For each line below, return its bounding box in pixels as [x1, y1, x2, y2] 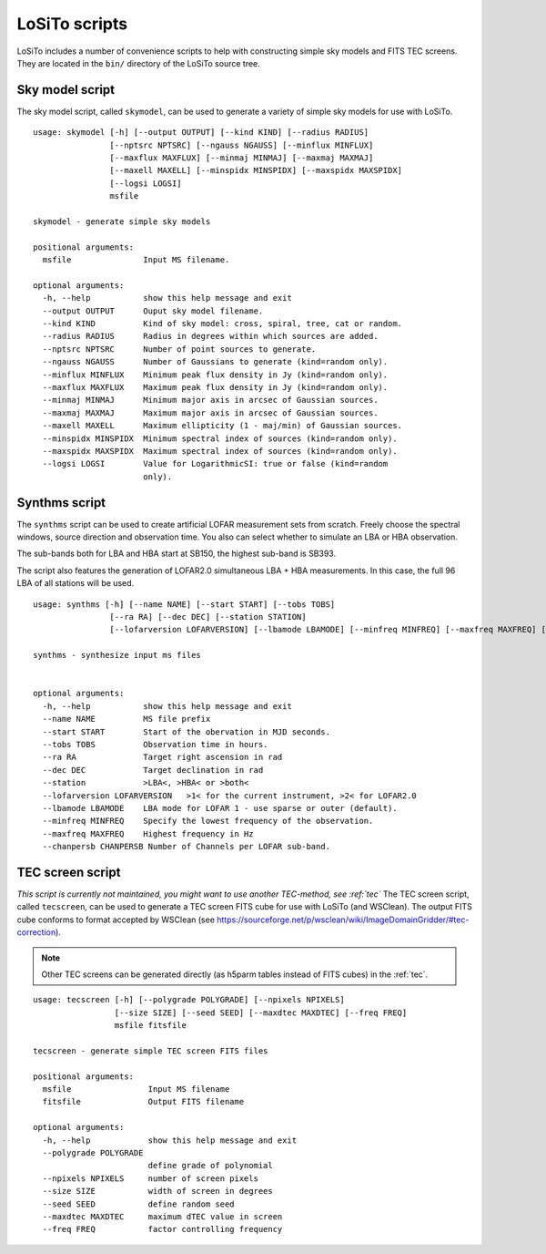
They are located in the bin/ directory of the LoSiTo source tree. [16, 57, 261, 68]
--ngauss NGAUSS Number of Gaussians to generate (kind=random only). [42, 356, 389, 367]
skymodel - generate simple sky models [33, 216, 211, 227]
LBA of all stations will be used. [16, 578, 135, 589]
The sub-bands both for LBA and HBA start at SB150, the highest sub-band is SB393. [16, 548, 337, 560]
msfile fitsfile [114, 1021, 187, 1031]
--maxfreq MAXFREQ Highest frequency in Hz [42, 828, 254, 838]
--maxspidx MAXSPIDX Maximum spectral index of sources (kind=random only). [42, 447, 398, 456]
